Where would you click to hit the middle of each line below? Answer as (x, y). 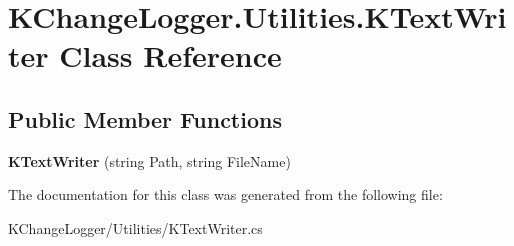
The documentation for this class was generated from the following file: (225, 194)
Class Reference (170, 55)
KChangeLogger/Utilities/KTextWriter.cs (135, 227)
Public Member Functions (145, 118)
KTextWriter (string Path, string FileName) (149, 160)
